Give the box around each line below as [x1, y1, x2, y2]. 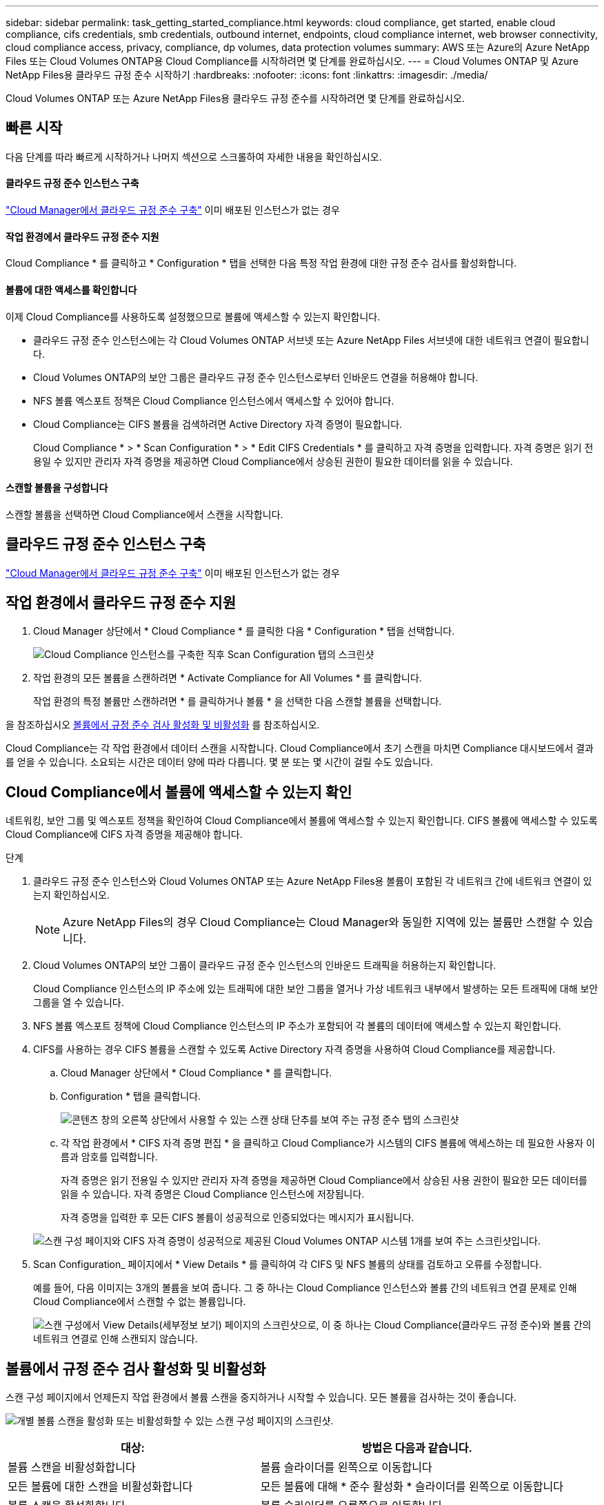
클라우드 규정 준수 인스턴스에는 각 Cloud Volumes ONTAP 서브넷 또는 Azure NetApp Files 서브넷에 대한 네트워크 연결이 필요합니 [33, 334, 590, 346]
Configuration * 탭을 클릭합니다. [61, 1090, 201, 1103]
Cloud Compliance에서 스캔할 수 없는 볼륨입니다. [33, 1296, 246, 1308]
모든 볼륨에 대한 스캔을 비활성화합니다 [8, 1480, 193, 1494]
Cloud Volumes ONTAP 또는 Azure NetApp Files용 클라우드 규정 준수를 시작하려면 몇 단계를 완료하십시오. [6, 92, 465, 104]
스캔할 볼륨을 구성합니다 [6, 482, 108, 494]
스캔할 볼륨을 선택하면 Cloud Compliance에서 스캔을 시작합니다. [6, 508, 283, 520]
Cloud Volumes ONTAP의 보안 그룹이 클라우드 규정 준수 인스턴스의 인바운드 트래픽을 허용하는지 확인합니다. [33, 959, 496, 972]
